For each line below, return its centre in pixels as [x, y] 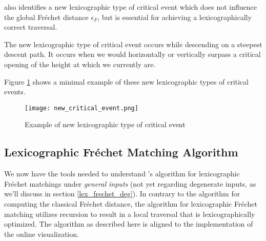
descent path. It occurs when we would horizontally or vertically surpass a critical [132, 54]
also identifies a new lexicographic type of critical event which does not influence [131, 7]
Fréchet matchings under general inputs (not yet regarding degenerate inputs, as [130, 183]
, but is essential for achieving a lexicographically [175, 17]
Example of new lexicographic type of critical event [105, 124]
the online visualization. [42, 234]
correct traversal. [31, 27]
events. [15, 92]
